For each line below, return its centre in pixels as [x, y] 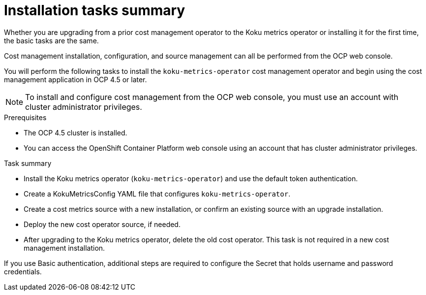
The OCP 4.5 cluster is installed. [76, 132]
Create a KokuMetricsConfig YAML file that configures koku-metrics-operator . [157, 194]
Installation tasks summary [95, 10]
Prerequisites [25, 117]
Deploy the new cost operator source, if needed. [102, 224]
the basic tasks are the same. [51, 40]
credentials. [23, 271]
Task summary [28, 163]
